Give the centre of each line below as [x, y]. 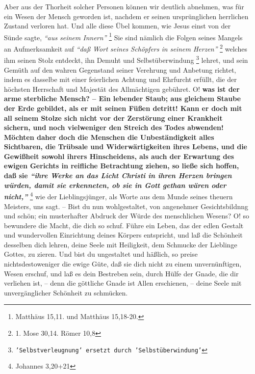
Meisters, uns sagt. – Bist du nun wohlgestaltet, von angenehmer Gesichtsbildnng [126, 206]
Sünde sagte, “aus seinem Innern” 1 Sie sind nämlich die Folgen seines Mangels [123, 36]
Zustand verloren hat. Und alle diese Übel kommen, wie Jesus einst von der [117, 26]
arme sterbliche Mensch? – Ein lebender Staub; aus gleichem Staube [122, 98]
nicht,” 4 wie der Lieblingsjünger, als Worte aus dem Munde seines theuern [118, 196]
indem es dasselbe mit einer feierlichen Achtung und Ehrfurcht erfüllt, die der [120, 79]
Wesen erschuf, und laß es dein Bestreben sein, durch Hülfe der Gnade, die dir [121, 273]
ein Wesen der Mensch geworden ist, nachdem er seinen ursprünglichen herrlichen [126, 16]
